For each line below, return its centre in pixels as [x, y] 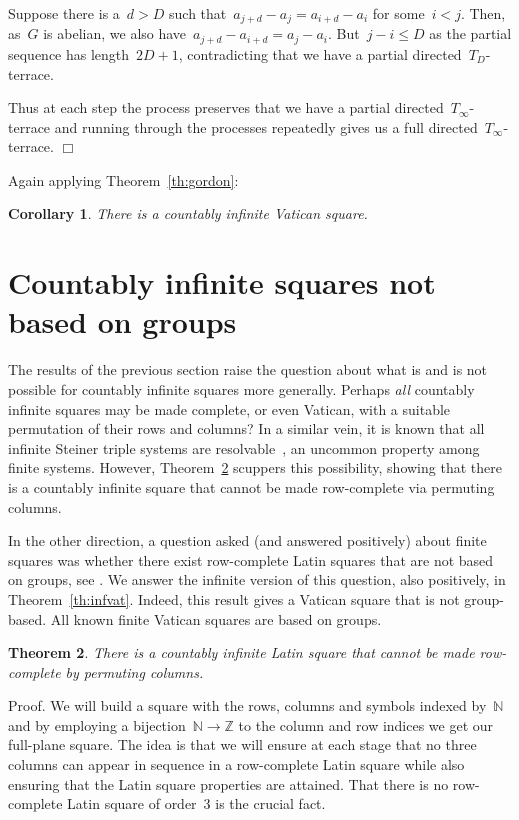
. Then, [483, 13]
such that [198, 13]
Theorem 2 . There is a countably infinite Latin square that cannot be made [241, 652]
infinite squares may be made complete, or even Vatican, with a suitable [229, 408]
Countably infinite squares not [222, 282]
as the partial [470, 33]
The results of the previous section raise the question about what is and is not [248, 369]
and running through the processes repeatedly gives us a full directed [266, 126]
